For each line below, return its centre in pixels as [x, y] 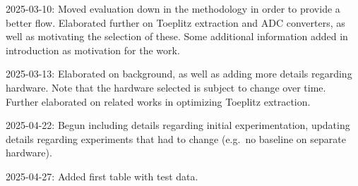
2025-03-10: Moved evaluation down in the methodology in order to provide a [173, 8]
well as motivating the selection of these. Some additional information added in [177, 36]
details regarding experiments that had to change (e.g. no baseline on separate [176, 138]
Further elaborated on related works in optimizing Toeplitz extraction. [158, 101]
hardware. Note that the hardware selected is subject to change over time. [166, 87]
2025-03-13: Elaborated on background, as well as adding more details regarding [179, 74]
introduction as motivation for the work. [93, 50]
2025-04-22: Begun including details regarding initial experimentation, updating [178, 125]
